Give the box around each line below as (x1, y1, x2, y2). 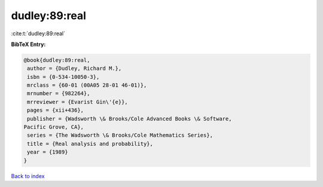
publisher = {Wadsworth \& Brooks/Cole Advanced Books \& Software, (27, 115, 232, 122)
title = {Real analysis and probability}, (27, 140, 154, 147)
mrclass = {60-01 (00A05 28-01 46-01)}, (27, 82, 147, 89)
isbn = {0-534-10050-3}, (27, 73, 100, 80)
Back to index (11, 172, 45, 179)
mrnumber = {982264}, (27, 90, 90, 97)
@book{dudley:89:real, (23, 57, 90, 63)
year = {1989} (27, 149, 68, 155)
